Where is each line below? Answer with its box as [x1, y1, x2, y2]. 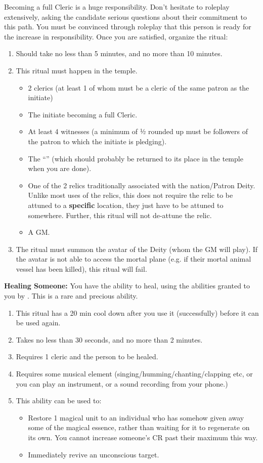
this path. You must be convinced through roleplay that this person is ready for [4, 21, 251, 32]
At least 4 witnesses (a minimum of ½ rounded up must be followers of [28, 126, 248, 137]
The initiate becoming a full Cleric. [28, 109, 138, 119]
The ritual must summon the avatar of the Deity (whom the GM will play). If [16, 243, 258, 254]
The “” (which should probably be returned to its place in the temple [28, 153, 243, 163]
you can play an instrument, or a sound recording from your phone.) [16, 378, 228, 389]
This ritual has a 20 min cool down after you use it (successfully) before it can [16, 307, 259, 318]
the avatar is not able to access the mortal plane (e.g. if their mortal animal [16, 254, 251, 264]
